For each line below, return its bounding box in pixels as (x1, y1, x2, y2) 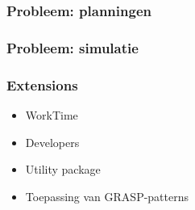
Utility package (25, 161, 101, 178)
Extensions (6, 74, 78, 94)
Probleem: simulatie (6, 37, 139, 57)
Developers (25, 133, 80, 150)
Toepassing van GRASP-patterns (25, 187, 189, 204)
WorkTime (25, 106, 78, 123)
